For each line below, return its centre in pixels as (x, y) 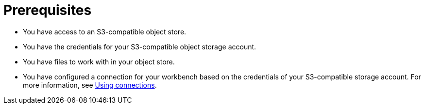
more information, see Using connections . (90, 85)
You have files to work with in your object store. (99, 62)
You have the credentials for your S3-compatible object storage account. (140, 46)
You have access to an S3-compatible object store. (105, 31)
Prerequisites (48, 10)
